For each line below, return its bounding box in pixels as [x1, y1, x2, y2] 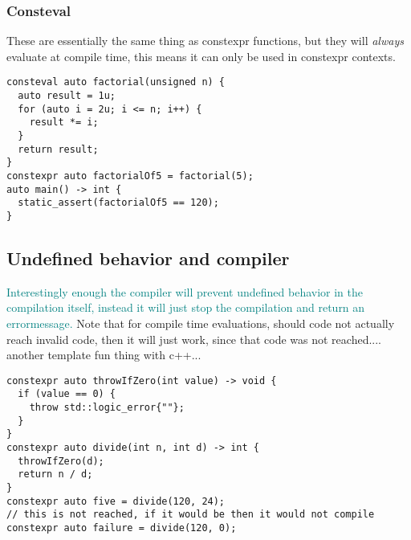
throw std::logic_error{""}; [29, 402, 185, 414]
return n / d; [18, 468, 93, 481]
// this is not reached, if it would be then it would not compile [6, 509, 375, 521]
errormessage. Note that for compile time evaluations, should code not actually [6, 315, 395, 332]
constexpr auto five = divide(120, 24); [6, 495, 226, 507]
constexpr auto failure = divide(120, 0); [6, 522, 237, 534]
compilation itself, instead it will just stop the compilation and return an [6, 299, 365, 316]
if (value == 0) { [18, 388, 116, 400]
